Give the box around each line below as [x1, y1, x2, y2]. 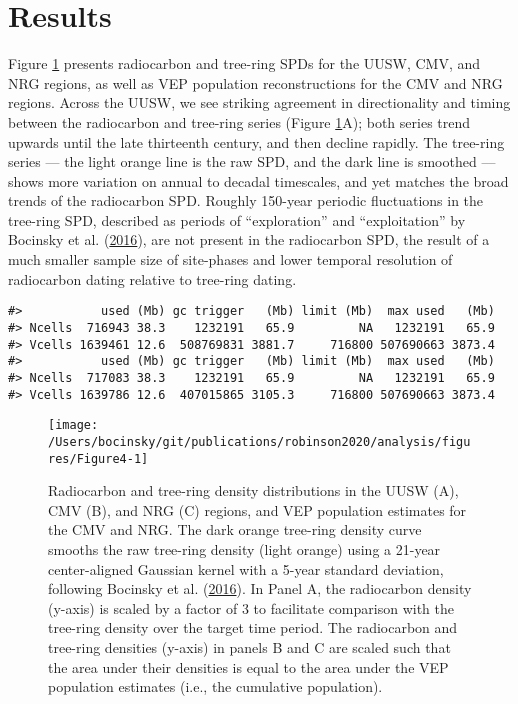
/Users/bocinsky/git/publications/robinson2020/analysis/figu [48, 434, 471, 449]
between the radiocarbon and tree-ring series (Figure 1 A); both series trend [8, 111, 471, 132]
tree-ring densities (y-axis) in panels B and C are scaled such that [48, 636, 451, 657]
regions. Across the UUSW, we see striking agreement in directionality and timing [8, 92, 511, 113]
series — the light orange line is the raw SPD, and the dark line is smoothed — [8, 151, 496, 172]
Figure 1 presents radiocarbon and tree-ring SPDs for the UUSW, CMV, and [8, 53, 481, 74]
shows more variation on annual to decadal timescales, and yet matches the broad [8, 170, 509, 191]
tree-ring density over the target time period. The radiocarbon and [48, 617, 458, 638]
